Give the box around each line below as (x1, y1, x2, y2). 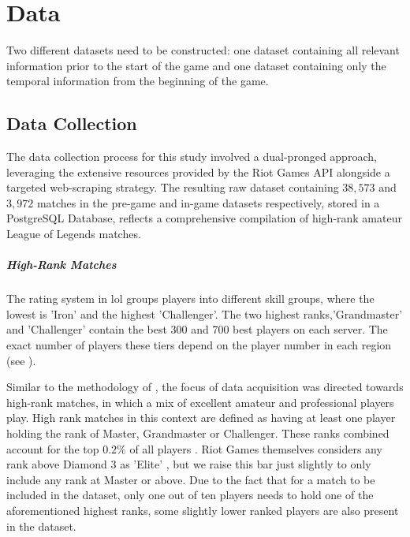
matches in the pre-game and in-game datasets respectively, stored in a (36, 194, 380, 211)
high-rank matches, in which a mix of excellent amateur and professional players (6, 393, 394, 410)
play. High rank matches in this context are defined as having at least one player (6, 409, 396, 426)
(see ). (6, 352, 36, 368)
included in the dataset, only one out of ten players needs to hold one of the (6, 487, 374, 503)
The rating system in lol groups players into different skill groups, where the (6, 290, 375, 307)
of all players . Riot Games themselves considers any (129, 440, 382, 457)
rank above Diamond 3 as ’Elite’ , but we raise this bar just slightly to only (6, 456, 371, 472)
